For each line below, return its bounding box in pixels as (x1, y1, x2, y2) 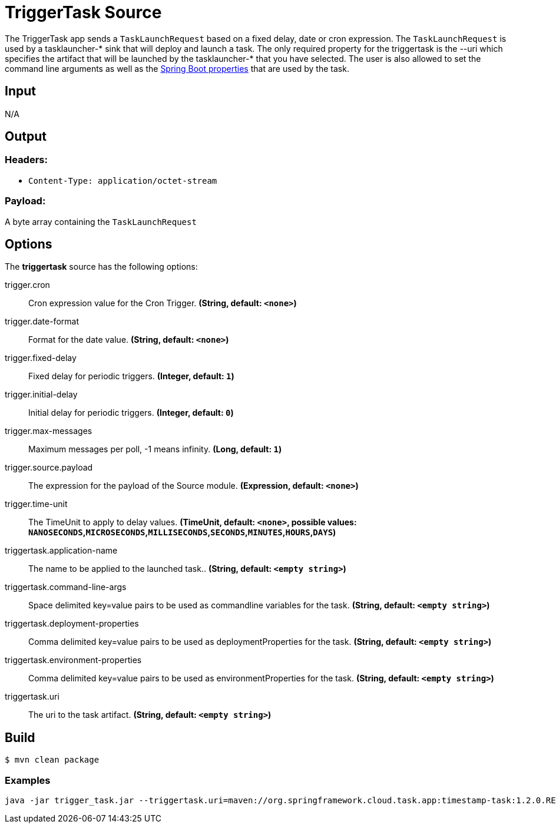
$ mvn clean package (5, 755, 100, 765)
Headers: (5, 154, 48, 166)
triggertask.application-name (5, 545, 118, 556)
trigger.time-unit (5, 499, 68, 509)
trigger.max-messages (5, 426, 92, 436)
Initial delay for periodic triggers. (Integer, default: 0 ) (28, 408, 234, 418)
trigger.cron (5, 280, 50, 290)
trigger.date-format (5, 316, 79, 327)
